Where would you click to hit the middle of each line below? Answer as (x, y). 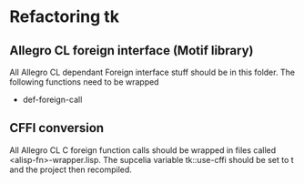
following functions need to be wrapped (84, 82)
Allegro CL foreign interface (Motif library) (132, 51)
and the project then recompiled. (71, 169)
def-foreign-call (52, 99)
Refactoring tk (65, 17)
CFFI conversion (57, 128)
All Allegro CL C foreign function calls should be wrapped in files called (143, 150)
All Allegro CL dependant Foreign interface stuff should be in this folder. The (152, 72)
